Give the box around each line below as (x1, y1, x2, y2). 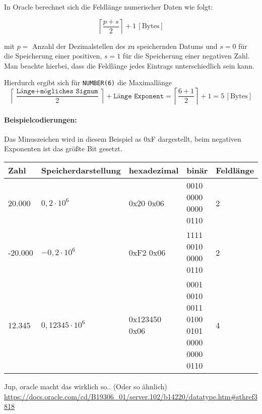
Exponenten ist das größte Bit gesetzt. (4, 143, 122, 154)
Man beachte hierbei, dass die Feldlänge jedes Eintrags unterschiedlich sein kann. (4, 60, 254, 71)
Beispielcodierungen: (4, 114, 77, 125)
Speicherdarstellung (41, 164, 121, 176)
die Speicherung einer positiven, (4, 50, 102, 61)
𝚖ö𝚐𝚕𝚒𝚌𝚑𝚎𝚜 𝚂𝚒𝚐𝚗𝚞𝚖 (40, 88, 98, 95)
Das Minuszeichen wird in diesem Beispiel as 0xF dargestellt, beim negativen (4, 133, 241, 144)
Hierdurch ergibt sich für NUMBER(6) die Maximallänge (4, 77, 172, 88)
